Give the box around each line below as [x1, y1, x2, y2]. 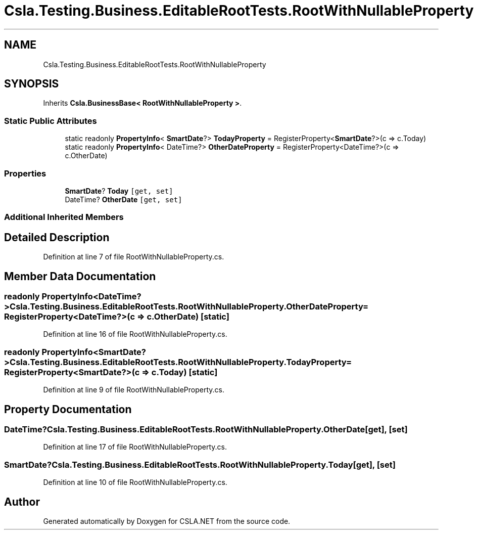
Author [4, 495, 40, 508]
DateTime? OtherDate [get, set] [65, 195, 182, 204]
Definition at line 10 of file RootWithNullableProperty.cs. [43, 478, 227, 487]
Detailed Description [4, 231, 110, 244]
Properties [4, 168, 46, 179]
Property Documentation [4, 403, 132, 416]
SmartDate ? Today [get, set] [65, 186, 173, 195]
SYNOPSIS [4, 77, 59, 91]
